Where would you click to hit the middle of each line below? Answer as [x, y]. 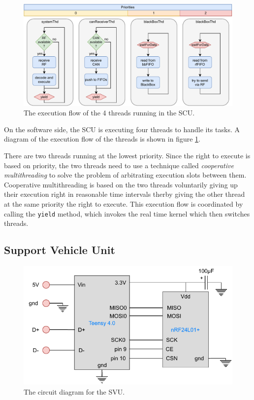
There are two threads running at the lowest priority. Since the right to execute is [127, 155]
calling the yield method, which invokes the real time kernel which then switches [127, 213]
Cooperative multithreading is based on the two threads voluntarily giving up [121, 184]
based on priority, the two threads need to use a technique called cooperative [119, 165]
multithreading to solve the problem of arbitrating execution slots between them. [125, 175]
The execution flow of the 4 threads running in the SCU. [109, 113]
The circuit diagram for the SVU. [74, 391]
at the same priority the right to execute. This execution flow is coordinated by [124, 203]
